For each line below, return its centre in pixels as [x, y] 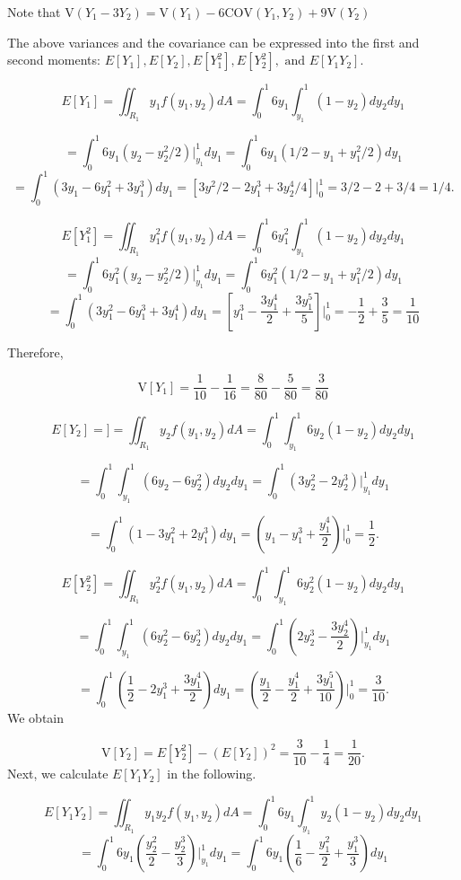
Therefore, [35, 352]
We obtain [36, 717]
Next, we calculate [58, 774]
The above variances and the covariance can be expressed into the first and [213, 42]
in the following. [212, 774]
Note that [34, 12]
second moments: [54, 60]
